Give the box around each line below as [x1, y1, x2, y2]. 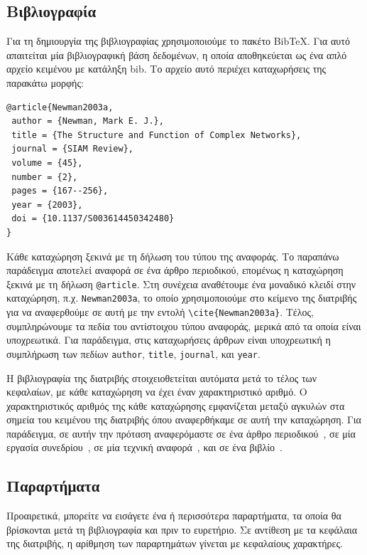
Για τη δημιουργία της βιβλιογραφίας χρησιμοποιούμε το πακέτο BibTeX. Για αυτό [6, 33, 350, 48]
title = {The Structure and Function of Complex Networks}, [11, 129, 302, 140]
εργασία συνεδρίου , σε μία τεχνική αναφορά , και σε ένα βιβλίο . [6, 440, 283, 455]
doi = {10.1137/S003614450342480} [11, 213, 175, 224]
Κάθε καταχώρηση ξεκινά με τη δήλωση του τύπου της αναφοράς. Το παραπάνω [6, 248, 339, 263]
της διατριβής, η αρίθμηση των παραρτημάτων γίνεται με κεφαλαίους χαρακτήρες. [6, 536, 343, 551]
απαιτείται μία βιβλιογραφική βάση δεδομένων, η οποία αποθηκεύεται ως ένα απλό [6, 47, 347, 62]
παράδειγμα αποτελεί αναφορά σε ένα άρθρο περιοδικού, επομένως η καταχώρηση [6, 263, 344, 277]
